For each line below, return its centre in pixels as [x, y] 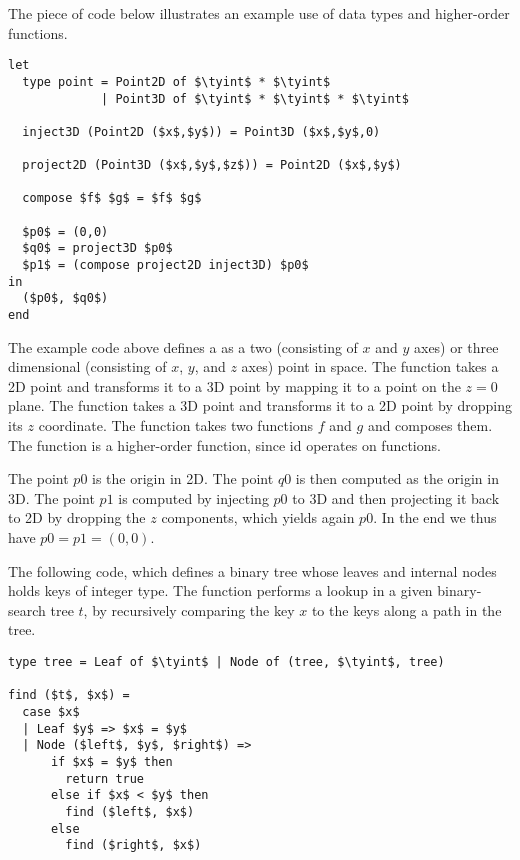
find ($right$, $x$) [133, 845]
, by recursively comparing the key [189, 609]
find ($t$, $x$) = [69, 695]
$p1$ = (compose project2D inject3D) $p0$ [165, 265]
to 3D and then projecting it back [396, 497]
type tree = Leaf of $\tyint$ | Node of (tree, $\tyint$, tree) [226, 662]
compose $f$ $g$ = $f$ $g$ [112, 198]
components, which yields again [258, 517]
